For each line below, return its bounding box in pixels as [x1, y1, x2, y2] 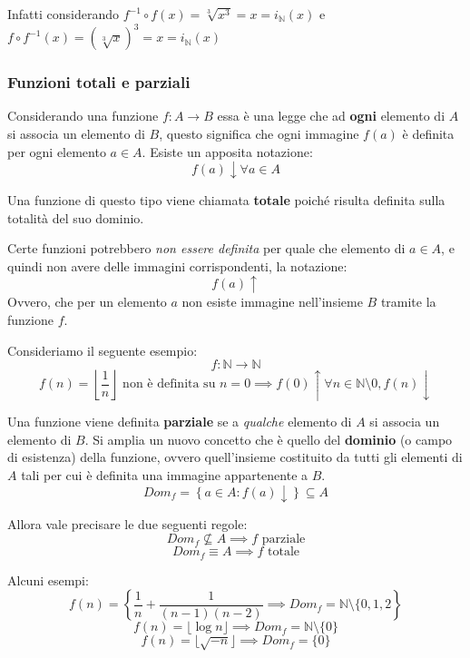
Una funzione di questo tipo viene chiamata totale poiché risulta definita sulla [7, 191, 446, 210]
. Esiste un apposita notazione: [142, 142, 313, 161]
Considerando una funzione [7, 106, 159, 125]
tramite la [380, 292, 436, 311]
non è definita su [122, 378, 216, 391]
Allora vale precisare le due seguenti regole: [7, 514, 248, 533]
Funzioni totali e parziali [7, 71, 191, 93]
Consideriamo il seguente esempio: [7, 340, 198, 359]
